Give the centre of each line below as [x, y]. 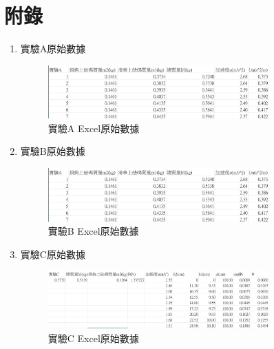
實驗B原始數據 [53, 151]
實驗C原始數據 [53, 254]
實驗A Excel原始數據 [94, 128]
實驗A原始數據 [53, 49]
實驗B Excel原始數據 [93, 231]
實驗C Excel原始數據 [93, 338]
